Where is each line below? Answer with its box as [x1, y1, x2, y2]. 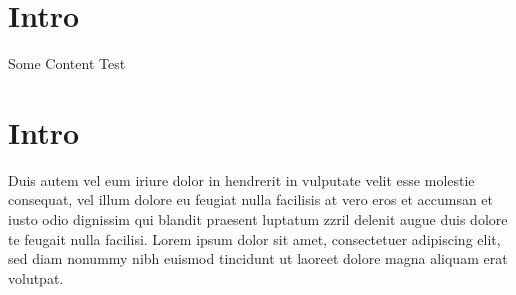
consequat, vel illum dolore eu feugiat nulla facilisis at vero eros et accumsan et [8, 189, 494, 210]
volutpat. [8, 267, 64, 288]
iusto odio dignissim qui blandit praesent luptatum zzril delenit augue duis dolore [8, 209, 508, 230]
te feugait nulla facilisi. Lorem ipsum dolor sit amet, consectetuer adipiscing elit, [8, 228, 501, 249]
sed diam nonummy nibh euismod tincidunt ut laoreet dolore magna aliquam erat [8, 248, 508, 269]
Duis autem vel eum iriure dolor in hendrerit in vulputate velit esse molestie [8, 169, 475, 190]
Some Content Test [8, 53, 126, 74]
